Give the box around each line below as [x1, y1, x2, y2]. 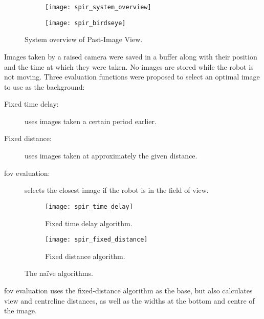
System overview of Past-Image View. [25, 34, 143, 45]
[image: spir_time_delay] [45, 203, 133, 210]
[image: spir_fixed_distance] [45, 236, 148, 244]
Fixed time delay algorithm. [45, 217, 133, 228]
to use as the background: [4, 81, 85, 92]
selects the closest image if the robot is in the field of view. [25, 185, 209, 195]
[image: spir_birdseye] [45, 19, 126, 27]
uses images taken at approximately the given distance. [25, 150, 197, 161]
